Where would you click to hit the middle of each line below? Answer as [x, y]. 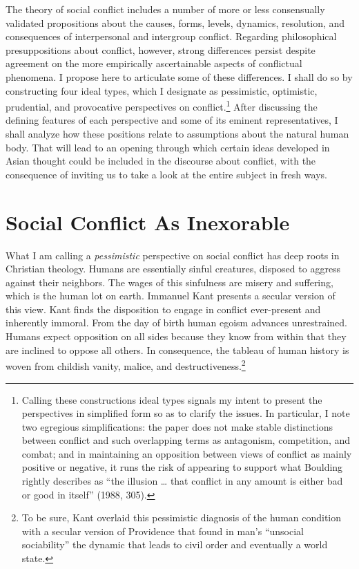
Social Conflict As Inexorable [148, 222]
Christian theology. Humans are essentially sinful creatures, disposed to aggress [173, 269]
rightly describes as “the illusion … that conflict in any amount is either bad [182, 481]
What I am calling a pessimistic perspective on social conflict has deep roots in [173, 255]
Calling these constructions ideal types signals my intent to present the [172, 399]
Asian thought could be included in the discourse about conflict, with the [161, 161]
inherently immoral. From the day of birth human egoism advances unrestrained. [176, 323]
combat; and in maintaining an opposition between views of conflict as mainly [187, 453]
